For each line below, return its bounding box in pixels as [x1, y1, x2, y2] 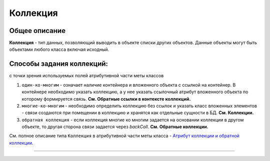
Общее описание [9, 26, 66, 35]
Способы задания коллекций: [9, 60, 108, 68]
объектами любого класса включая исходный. [9, 46, 109, 52]
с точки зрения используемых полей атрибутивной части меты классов [9, 73, 164, 79]
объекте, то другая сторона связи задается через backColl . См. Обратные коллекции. [21, 124, 208, 130]
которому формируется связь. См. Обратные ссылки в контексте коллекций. [21, 96, 191, 102]
